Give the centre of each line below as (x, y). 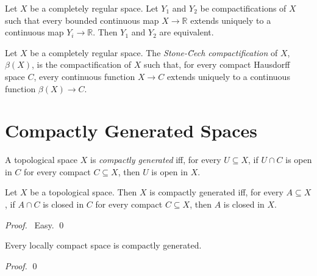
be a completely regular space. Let (94, 8)
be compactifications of (243, 8)
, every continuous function (84, 76)
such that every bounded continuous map (82, 20)
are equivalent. (187, 32)
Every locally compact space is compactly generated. (103, 245)
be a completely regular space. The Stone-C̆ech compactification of (154, 52)
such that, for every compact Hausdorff (217, 64)
